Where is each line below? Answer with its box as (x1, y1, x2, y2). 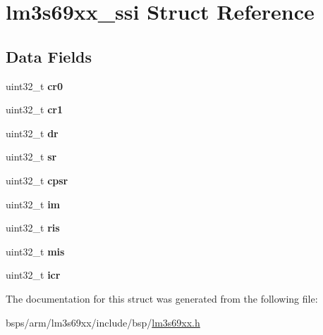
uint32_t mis (6, 244, 65, 258)
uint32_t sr (6, 149, 57, 164)
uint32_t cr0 (6, 78, 63, 93)
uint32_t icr (6, 267, 61, 282)
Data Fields (6, 45, 92, 67)
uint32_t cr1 (6, 102, 63, 117)
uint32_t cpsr (6, 172, 68, 187)
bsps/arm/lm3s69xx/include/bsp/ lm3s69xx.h (6, 315, 200, 329)
